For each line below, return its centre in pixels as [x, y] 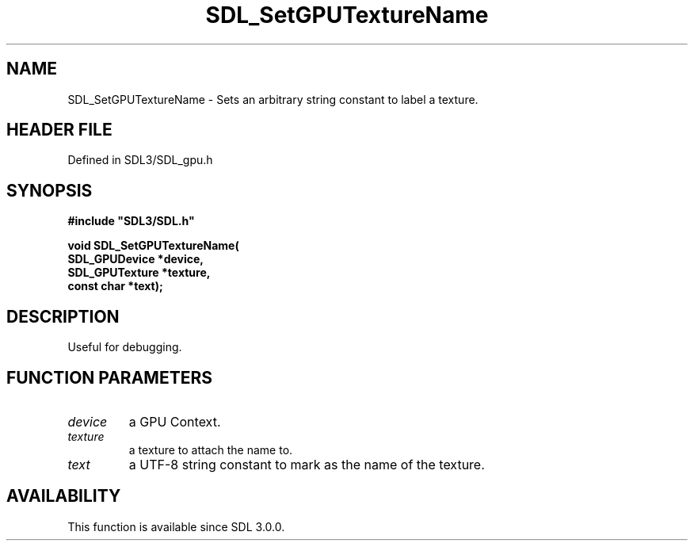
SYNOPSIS [50, 190]
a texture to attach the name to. [211, 449]
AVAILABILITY [64, 496]
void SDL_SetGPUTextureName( [153, 246]
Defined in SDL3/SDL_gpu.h [140, 160]
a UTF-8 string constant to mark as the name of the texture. [307, 464]
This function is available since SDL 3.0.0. [176, 526]
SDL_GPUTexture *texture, [139, 273]
